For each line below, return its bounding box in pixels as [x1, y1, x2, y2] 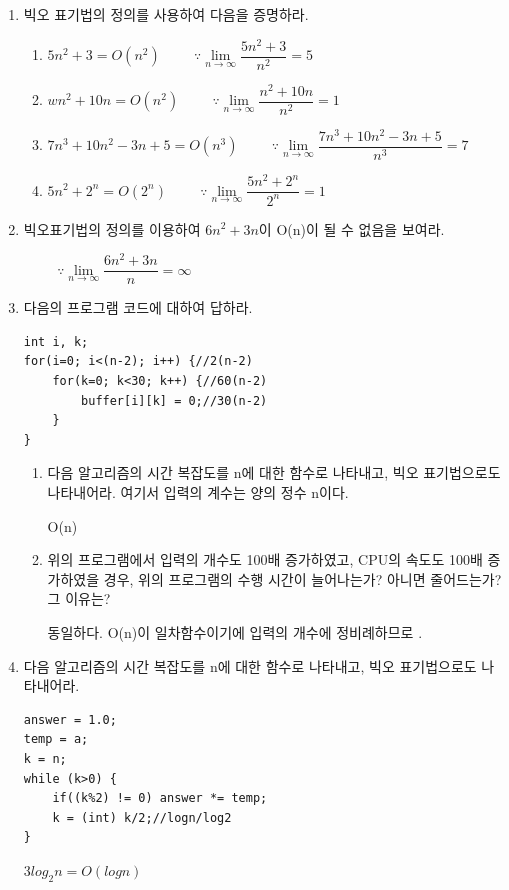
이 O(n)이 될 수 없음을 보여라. [258, 218, 445, 239]
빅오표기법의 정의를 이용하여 [23, 218, 201, 239]
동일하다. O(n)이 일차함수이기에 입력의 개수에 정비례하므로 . [47, 621, 423, 642]
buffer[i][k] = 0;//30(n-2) [81, 393, 268, 408]
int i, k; [23, 334, 89, 349]
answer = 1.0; [23, 712, 117, 727]
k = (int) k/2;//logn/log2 [52, 810, 232, 825]
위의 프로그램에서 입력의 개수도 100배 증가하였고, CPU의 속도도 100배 [47, 549, 483, 570]
